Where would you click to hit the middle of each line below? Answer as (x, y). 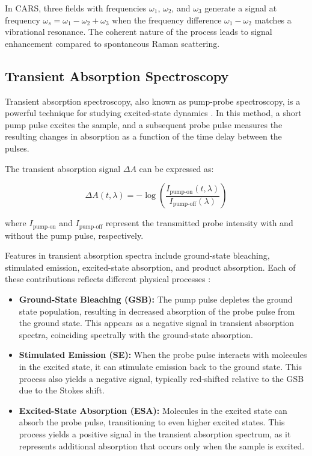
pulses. (17, 148)
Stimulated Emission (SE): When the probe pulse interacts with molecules (163, 355)
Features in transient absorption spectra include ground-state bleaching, (137, 255)
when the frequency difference (167, 20)
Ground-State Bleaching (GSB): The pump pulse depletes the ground (156, 299)
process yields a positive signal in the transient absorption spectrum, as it (155, 433)
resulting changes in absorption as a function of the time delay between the (143, 136)
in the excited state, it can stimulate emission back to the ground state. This (161, 366)
